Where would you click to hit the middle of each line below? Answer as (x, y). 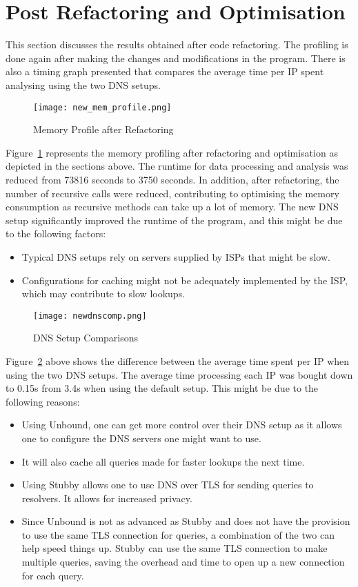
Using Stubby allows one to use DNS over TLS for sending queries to (168, 485)
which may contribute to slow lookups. (103, 293)
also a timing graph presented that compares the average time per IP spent (165, 71)
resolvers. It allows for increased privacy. (107, 498)
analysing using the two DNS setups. (83, 84)
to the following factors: (56, 233)
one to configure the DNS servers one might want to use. (141, 438)
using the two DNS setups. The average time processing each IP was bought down (179, 374)
